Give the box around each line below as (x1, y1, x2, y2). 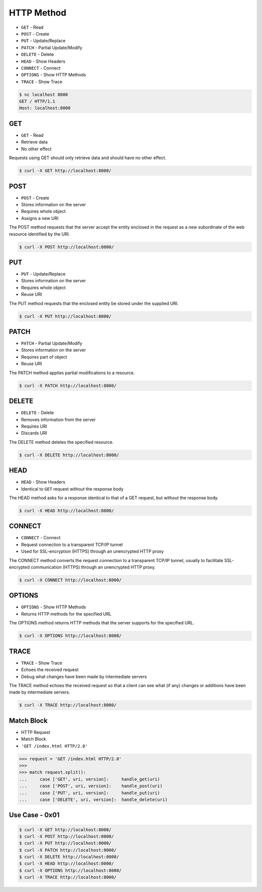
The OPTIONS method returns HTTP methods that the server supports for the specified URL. (9, 620, 195, 626)
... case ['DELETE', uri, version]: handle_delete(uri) (19, 797, 168, 802)
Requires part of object (21, 354, 67, 360)
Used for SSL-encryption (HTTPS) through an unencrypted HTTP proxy (21, 548, 164, 554)
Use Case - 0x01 (9, 811, 60, 819)
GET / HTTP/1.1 (19, 99, 55, 104)
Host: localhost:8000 (19, 105, 71, 111)
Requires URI (21, 423, 47, 429)
